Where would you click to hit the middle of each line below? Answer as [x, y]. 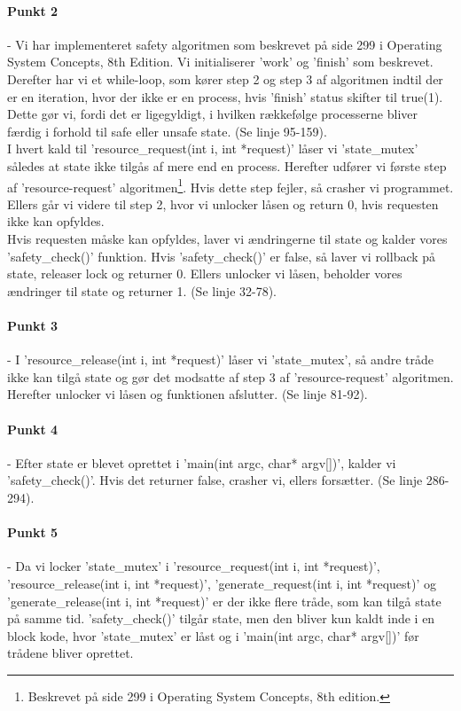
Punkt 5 [33, 532]
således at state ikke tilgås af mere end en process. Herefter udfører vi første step [227, 165]
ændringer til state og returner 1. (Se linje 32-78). [142, 290]
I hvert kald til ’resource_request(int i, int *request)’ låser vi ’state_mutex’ [213, 148]
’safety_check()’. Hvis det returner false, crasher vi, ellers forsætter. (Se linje [215, 480]
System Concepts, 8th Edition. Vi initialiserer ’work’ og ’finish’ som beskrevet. [220, 62]
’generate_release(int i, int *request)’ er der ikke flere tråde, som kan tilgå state [224, 601]
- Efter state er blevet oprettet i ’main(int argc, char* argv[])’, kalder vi [202, 462]
